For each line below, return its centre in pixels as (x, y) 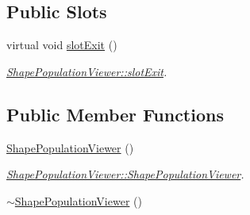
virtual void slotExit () (62, 45)
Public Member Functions (115, 114)
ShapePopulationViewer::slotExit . (87, 71)
